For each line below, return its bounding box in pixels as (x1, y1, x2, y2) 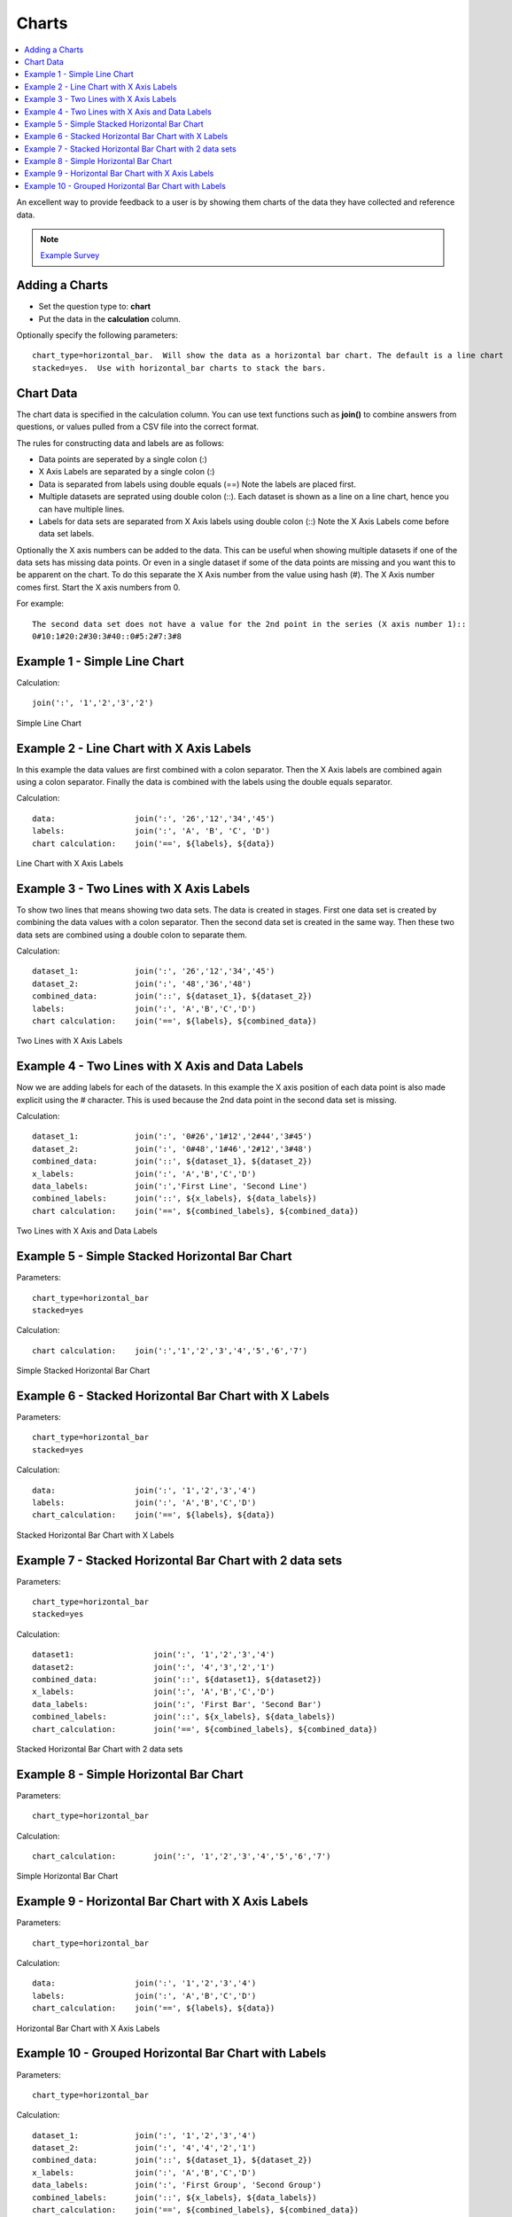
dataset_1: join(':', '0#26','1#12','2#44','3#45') (32, 1132, 313, 1141)
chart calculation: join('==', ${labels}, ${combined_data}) (32, 1016, 318, 1026)
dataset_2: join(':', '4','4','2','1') (32, 2143, 257, 2153)
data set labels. (38, 529, 95, 539)
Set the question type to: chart (38, 302, 151, 312)
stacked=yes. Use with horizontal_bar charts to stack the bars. (32, 363, 327, 372)
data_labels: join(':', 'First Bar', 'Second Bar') (32, 1699, 322, 1709)
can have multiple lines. (38, 504, 125, 514)
